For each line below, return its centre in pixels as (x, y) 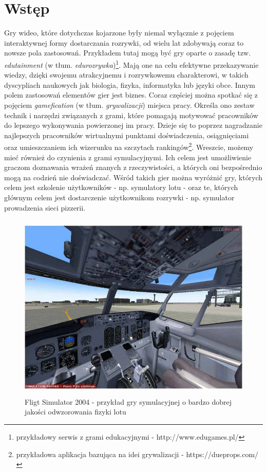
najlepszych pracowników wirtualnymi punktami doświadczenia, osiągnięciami (127, 135)
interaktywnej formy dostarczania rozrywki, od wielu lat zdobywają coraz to (124, 42)
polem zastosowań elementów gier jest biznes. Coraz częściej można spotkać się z (131, 95)
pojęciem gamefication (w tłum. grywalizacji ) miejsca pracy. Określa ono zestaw (129, 105)
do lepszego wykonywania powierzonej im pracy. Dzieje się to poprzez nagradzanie (133, 125)
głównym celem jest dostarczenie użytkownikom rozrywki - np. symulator (119, 197)
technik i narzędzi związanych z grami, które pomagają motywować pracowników (131, 115)
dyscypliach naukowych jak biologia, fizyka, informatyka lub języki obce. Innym (130, 84)
